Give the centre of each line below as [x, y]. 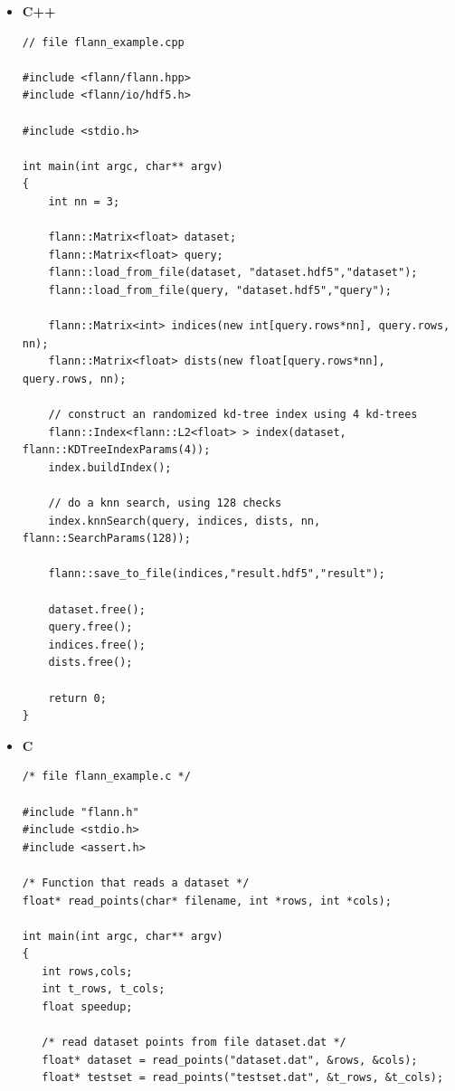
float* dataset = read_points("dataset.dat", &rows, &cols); [230, 1060]
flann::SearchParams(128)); [106, 539]
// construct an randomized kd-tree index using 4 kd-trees [233, 415]
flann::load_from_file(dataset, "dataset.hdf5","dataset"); [233, 273]
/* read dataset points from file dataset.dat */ [194, 1043]
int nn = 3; [84, 201]
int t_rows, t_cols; [104, 989]
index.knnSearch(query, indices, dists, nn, [185, 521]
